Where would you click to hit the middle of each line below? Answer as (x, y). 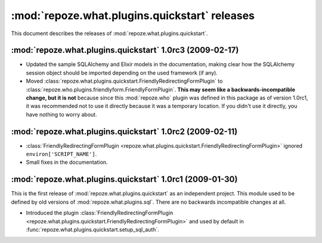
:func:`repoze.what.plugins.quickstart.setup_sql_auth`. (92, 229)
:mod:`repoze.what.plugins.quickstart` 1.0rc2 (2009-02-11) (124, 131)
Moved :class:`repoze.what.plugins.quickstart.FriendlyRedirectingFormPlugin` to (124, 81)
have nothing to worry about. (62, 114)
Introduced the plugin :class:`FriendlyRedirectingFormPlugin (100, 213)
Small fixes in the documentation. (67, 162)
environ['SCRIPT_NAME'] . (61, 154)
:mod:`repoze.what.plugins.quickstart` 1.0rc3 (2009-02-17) (125, 50)
